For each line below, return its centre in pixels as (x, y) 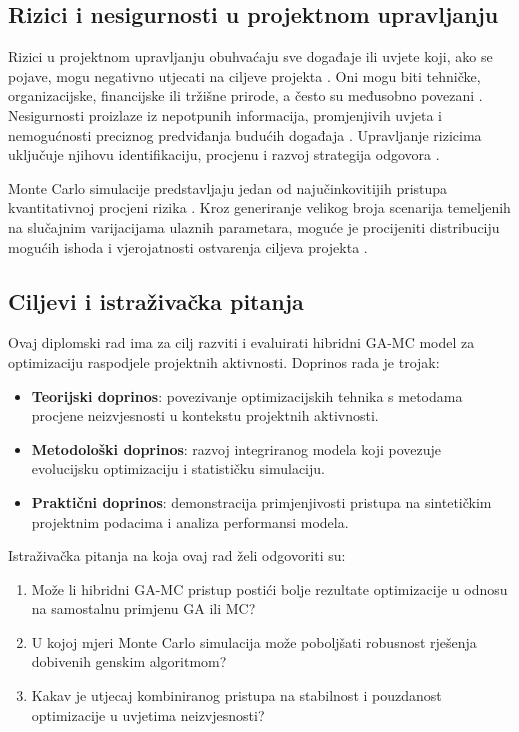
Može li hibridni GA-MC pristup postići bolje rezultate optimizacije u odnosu (269, 588)
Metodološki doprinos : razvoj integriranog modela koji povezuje (236, 448)
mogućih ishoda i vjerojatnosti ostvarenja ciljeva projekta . (188, 246)
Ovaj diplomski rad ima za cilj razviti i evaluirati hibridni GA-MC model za (241, 342)
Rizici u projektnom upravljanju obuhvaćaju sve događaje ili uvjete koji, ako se (250, 56)
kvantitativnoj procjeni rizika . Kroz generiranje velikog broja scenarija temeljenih (259, 207)
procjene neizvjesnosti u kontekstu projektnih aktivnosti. (205, 415)
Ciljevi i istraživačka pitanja (156, 300)
